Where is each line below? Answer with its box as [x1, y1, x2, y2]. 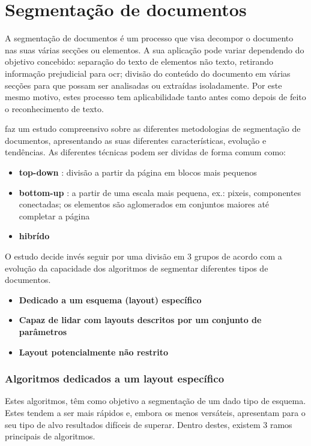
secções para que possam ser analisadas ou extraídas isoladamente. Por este [5, 79, 282, 91]
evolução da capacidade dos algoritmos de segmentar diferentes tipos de [5, 261, 268, 274]
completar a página [19, 209, 90, 222]
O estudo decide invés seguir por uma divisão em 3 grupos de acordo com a [5, 250, 282, 263]
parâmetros [19, 326, 67, 337]
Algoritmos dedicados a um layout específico [5, 371, 225, 386]
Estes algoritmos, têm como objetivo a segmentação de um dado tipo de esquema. [5, 394, 306, 407]
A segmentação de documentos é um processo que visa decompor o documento [5, 32, 294, 44]
